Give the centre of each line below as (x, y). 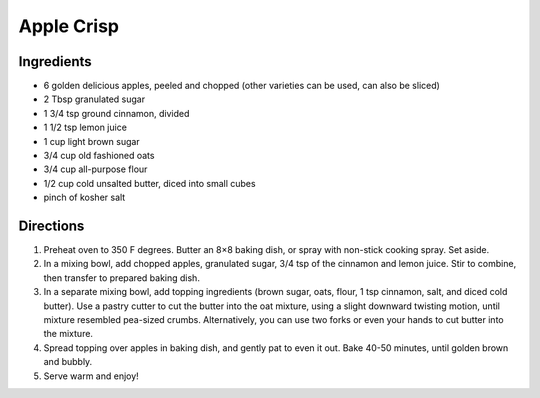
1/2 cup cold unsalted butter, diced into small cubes (149, 183)
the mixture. (68, 334)
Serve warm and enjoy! (91, 376)
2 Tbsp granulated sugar (94, 99)
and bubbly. (68, 362)
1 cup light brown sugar (91, 141)
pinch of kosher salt (84, 197)
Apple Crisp (69, 26)
